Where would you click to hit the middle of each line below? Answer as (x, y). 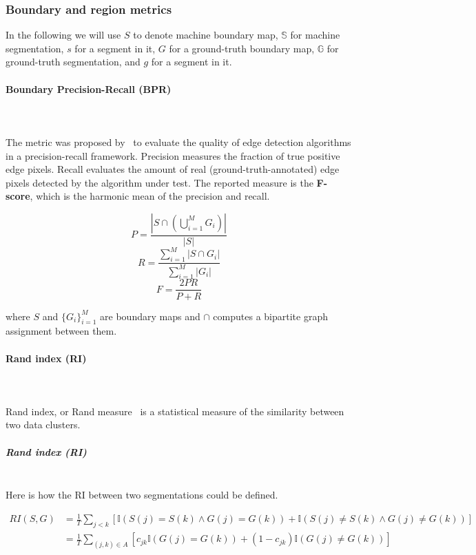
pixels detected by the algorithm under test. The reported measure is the (159, 182)
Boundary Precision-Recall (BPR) (89, 88)
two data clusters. (43, 425)
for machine (315, 35)
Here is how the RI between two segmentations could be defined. (142, 495)
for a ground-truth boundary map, (242, 48)
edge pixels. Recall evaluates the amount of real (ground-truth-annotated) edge (173, 169)
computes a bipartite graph (270, 316)
